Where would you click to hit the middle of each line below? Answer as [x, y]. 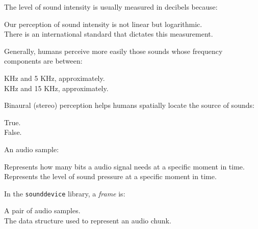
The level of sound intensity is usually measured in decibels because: [111, 7]
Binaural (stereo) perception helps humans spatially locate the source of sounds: [129, 105]
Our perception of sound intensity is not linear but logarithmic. [103, 24]
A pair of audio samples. [42, 210]
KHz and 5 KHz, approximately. [55, 78]
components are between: [43, 61]
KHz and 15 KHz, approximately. [56, 88]
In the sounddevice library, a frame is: [65, 193]
